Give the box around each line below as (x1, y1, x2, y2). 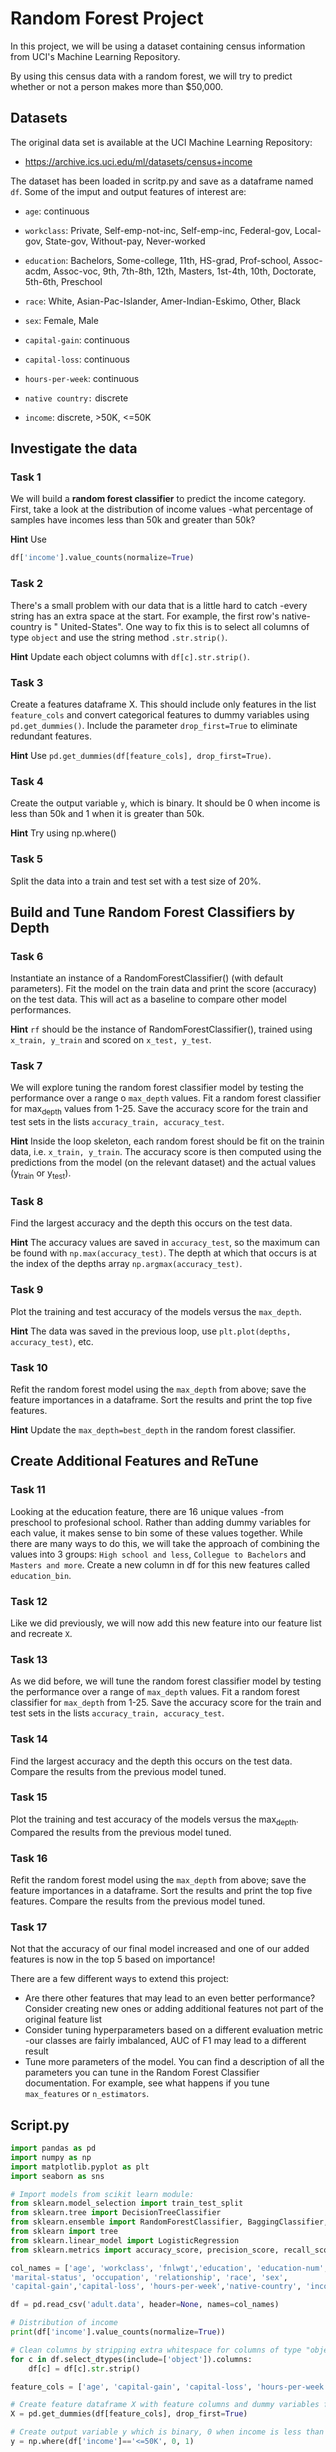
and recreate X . (10, 1627, 73, 1639)
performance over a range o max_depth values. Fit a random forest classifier (10, 1092, 322, 1104)
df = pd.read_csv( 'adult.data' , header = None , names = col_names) (10, 2300, 280, 2310)
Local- (294, 224, 322, 236)
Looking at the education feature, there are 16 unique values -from (10, 1505, 284, 1517)
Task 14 (10, 1732, 48, 1746)
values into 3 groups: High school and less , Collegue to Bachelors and (10, 1548, 307, 1560)
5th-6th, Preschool (24, 275, 103, 287)
